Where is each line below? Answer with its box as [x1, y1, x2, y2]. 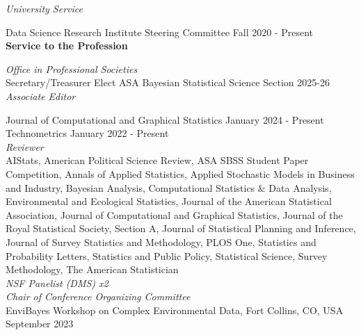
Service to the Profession [6, 38, 128, 53]
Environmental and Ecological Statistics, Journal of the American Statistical [6, 194, 332, 209]
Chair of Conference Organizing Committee [6, 289, 191, 304]
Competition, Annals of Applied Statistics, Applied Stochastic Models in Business [6, 166, 355, 181]
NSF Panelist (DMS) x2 [6, 275, 109, 290]
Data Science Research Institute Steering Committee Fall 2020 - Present [6, 24, 314, 39]
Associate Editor [6, 88, 76, 103]
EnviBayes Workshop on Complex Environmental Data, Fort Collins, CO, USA [6, 302, 344, 317]
